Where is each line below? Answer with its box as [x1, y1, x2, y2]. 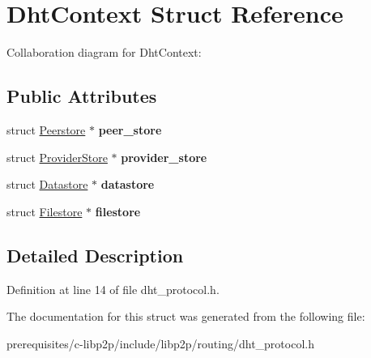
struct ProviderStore [6, 148, 108, 165]
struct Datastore [6, 176, 88, 193]
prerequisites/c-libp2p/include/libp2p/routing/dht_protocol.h [6, 335, 314, 352]
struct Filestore [6, 202, 83, 219]
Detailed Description [6, 242, 184, 267]
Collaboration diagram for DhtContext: [6, 44, 202, 61]
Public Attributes [6, 83, 157, 109]
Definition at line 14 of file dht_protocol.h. [6, 280, 220, 297]
